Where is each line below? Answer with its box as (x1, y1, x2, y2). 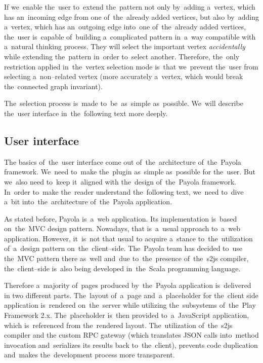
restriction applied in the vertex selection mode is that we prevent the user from (4, 61, 258, 71)
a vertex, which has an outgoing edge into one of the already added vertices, (4, 21, 246, 32)
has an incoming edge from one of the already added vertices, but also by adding (4, 11, 259, 22)
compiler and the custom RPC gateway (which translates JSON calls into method (4, 330, 259, 340)
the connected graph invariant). (4, 81, 103, 91)
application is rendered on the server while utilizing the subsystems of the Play (4, 300, 256, 310)
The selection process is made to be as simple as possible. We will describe (4, 98, 243, 108)
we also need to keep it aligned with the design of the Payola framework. (4, 176, 236, 187)
